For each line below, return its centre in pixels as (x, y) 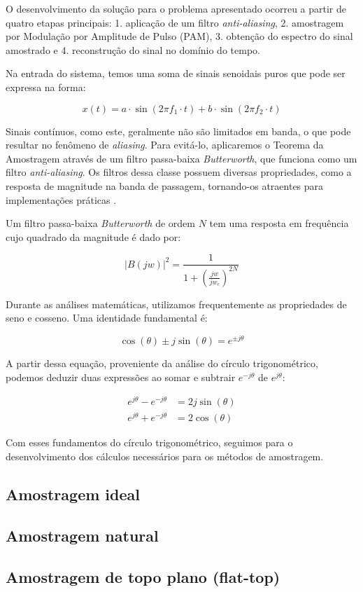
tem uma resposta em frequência (279, 223)
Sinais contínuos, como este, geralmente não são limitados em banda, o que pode (178, 131)
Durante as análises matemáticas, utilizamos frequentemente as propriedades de (176, 304)
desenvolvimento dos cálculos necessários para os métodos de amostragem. (165, 456)
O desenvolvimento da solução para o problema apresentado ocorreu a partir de (176, 8)
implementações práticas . (61, 199)
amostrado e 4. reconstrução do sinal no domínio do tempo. (133, 49)
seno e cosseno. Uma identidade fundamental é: (107, 318)
